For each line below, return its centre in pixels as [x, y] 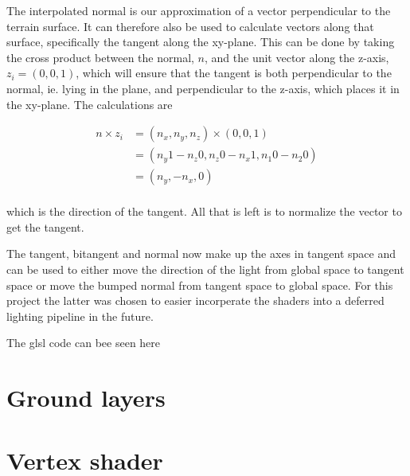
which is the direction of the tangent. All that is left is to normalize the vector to [204, 211]
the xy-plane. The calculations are [90, 104]
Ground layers [86, 398]
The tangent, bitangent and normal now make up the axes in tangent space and [201, 254]
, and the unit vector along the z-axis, [297, 57]
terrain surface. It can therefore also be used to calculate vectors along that [190, 26]
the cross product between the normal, [100, 57]
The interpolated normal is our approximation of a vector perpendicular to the [199, 10]
